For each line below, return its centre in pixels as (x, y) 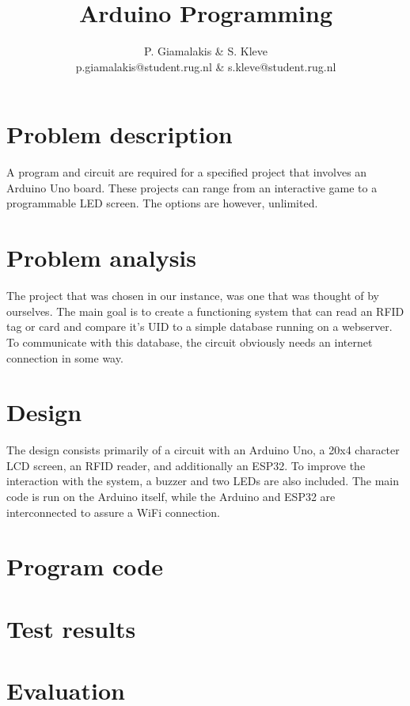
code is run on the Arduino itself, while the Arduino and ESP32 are (171, 497)
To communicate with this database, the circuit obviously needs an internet (190, 342)
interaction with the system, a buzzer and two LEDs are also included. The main (203, 481)
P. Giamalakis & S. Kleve (206, 51)
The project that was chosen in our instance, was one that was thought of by (193, 296)
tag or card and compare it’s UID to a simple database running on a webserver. (199, 326)
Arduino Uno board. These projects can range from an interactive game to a (192, 187)
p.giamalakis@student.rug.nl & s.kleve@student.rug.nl (206, 66)
